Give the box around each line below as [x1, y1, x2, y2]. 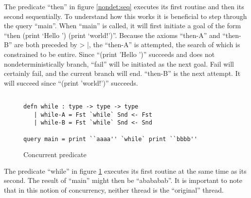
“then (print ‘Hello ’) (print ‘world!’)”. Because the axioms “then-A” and [4, 30, 220, 40]
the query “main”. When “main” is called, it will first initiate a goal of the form [4, 20, 241, 31]
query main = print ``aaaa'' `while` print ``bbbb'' [23, 135, 197, 143]
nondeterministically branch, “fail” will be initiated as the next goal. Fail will [4, 58, 234, 69]
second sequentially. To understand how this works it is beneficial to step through [4, 11, 247, 21]
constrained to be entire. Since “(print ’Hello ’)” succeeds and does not [4, 49, 215, 59]
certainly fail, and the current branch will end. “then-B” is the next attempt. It [4, 68, 241, 78]
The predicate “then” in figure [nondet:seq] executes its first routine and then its [4, 1, 244, 11]
